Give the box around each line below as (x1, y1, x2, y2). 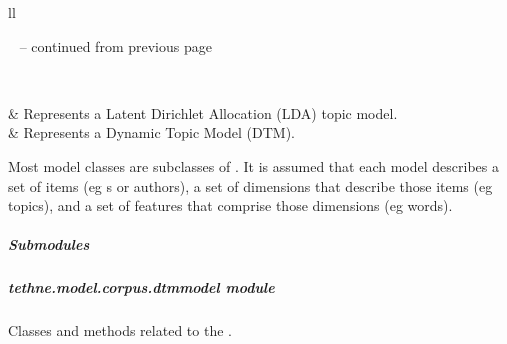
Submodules (8, 234, 90, 255)
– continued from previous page (19, 35, 212, 56)
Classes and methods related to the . (8, 320, 232, 341)
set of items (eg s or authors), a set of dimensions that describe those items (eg (8, 175, 493, 196)
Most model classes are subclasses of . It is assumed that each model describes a (8, 155, 499, 176)
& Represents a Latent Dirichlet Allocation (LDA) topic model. (8, 102, 398, 123)
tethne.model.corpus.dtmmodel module (8, 277, 275, 298)
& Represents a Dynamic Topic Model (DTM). (8, 122, 295, 143)
